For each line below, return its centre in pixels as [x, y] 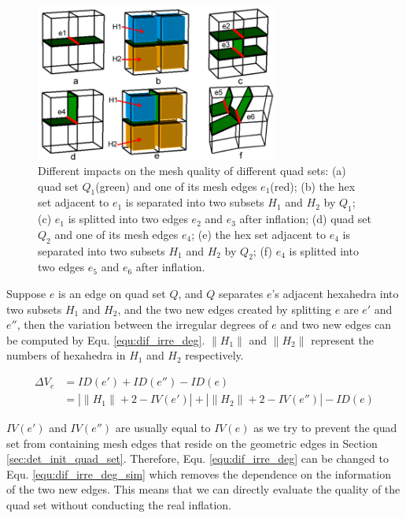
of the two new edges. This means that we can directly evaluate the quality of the [203, 489]
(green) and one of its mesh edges [176, 186]
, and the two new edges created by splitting [225, 309]
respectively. [214, 355]
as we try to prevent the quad [325, 428]
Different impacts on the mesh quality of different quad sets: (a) [192, 171]
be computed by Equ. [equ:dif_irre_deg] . [106, 339]
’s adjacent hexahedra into [335, 294]
